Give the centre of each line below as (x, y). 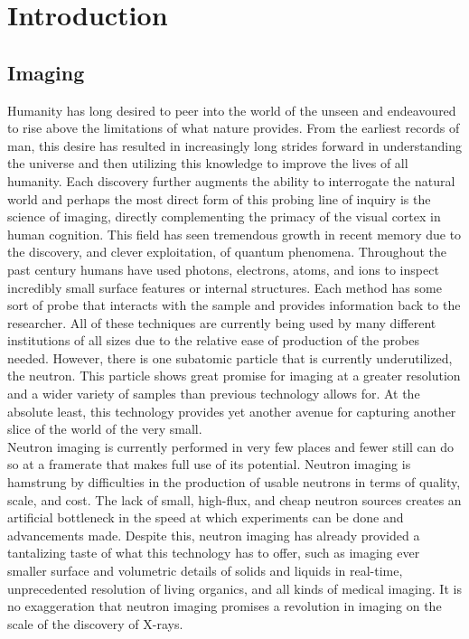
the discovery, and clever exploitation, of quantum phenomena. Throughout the (227, 252)
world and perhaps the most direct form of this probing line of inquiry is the (219, 198)
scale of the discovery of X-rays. (95, 623)
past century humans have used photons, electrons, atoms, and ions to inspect (223, 269)
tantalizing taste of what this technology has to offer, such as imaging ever (214, 553)
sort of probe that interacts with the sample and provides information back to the (234, 305)
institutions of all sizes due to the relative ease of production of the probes (213, 340)
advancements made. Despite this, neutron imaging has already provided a (214, 535)
